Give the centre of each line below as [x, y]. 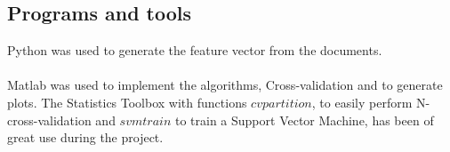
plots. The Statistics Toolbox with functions [127, 102]
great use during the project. [85, 137]
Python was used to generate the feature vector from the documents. [195, 50]
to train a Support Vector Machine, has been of [304, 120]
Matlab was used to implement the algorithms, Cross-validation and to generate [225, 85]
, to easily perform [362, 102]
